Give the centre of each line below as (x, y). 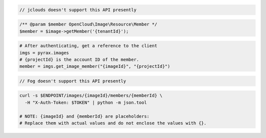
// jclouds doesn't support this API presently (78, 10)
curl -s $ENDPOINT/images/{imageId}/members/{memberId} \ (91, 96)
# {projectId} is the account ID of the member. (79, 59)
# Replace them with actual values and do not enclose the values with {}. (113, 123)
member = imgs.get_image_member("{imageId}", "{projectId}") (95, 67)
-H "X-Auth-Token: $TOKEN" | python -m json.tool (86, 102)
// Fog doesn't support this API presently (73, 81)
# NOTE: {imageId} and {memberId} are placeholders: (84, 116)
